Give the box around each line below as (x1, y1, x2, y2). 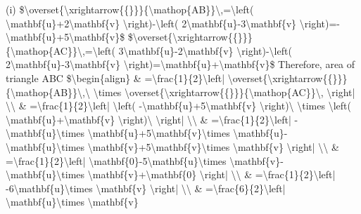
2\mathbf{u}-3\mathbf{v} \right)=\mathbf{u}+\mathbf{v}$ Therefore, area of (6, 57, 355, 72)
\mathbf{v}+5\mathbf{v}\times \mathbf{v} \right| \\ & (87, 139, 339, 154)
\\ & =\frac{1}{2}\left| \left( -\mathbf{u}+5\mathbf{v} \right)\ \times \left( (6, 98, 351, 113)
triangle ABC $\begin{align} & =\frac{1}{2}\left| (6, 70, 225, 85)
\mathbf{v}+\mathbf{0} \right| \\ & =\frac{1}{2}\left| (87, 167, 336, 182)
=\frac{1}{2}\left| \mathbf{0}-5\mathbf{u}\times (6, 153, 227, 168)
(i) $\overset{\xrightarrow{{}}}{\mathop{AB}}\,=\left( (6, 2, 254, 16)
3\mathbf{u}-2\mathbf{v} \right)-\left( (118, 43, 292, 58)
